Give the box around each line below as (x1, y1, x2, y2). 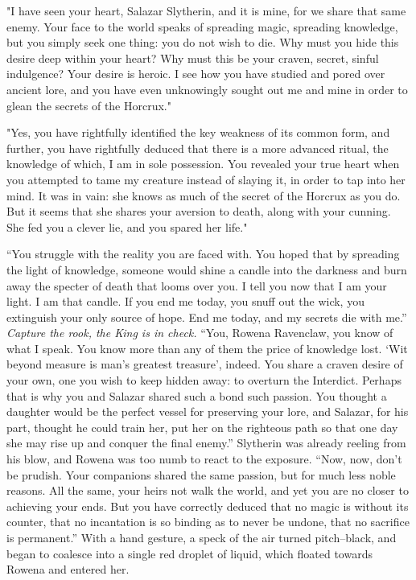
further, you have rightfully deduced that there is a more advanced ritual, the (6, 139, 389, 156)
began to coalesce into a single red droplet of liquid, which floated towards (6, 545, 373, 561)
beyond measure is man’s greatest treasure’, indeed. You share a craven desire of (6, 356, 403, 372)
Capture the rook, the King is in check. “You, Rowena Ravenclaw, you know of (6, 324, 393, 341)
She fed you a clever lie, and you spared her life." (6, 218, 248, 235)
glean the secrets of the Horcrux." (6, 97, 171, 113)
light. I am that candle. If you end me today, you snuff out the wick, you (6, 293, 365, 310)
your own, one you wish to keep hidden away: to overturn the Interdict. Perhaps (6, 372, 402, 389)
